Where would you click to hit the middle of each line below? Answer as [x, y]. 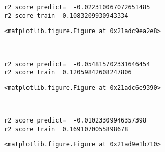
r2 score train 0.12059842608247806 [68, 72]
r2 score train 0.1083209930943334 [66, 16]
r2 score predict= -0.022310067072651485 [77, 7]
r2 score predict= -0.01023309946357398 [75, 121]
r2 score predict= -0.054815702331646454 [77, 64]
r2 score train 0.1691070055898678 [66, 129]
